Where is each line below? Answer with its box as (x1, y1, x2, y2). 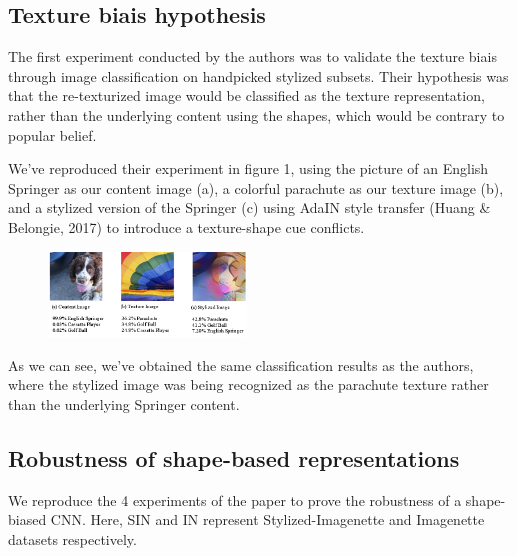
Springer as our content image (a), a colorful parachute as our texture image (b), (8, 177, 504, 198)
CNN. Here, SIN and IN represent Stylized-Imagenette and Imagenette (50, 509, 485, 530)
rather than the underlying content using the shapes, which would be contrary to (8, 104, 505, 125)
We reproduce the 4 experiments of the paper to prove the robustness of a (8, 489, 462, 510)
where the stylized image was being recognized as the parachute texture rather (8, 374, 489, 395)
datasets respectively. (8, 528, 137, 549)
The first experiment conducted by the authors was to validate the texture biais (8, 46, 497, 67)
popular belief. (8, 124, 97, 145)
